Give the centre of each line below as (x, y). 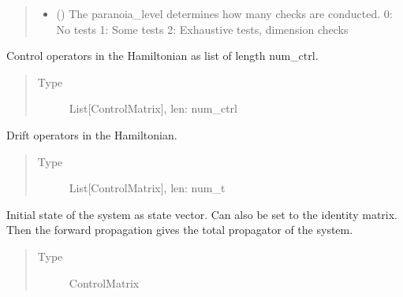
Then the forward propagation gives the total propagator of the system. (180, 230)
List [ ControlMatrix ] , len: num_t (147, 188)
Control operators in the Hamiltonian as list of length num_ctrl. (162, 56)
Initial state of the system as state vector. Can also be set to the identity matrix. (202, 214)
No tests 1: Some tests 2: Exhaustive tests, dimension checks (202, 29)
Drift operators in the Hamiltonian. (92, 134)
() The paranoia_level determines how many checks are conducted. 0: (224, 13)
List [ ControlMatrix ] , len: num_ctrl (153, 108)
